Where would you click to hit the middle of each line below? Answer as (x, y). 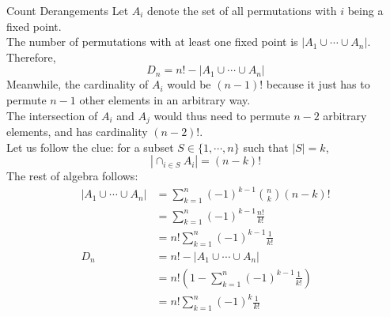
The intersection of (52, 115)
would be (189, 84)
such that (266, 147)
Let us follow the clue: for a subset (90, 147)
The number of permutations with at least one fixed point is (152, 42)
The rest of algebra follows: (72, 176)
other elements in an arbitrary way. (165, 99)
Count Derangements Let (68, 10)
